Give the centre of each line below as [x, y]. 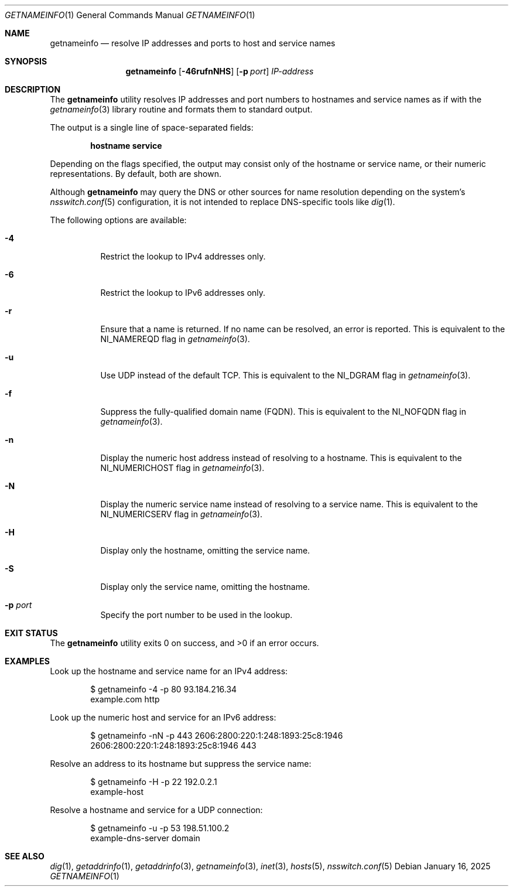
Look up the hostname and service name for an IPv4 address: [169, 671]
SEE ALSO [25, 856]
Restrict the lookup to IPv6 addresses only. [183, 293]
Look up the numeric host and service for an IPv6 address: [163, 717]
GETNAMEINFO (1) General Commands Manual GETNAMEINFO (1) [130, 15]
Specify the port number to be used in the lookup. [196, 615]
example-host [117, 792]
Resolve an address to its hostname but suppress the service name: [181, 764]
